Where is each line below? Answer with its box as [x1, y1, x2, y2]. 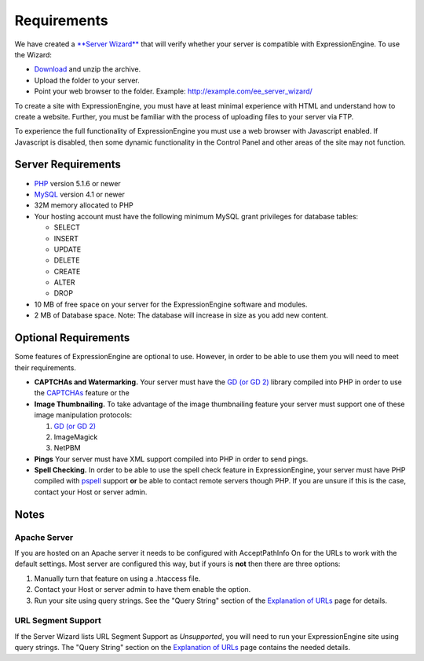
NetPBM [53, 443, 82, 453]
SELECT [53, 222, 80, 232]
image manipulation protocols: [34, 410, 133, 420]
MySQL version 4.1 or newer [34, 189, 125, 199]
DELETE [53, 255, 80, 265]
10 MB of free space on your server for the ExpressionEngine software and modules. [34, 299, 308, 309]
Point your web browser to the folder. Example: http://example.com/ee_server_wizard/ [34, 86, 313, 96]
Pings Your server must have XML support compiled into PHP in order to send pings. [34, 454, 309, 464]
